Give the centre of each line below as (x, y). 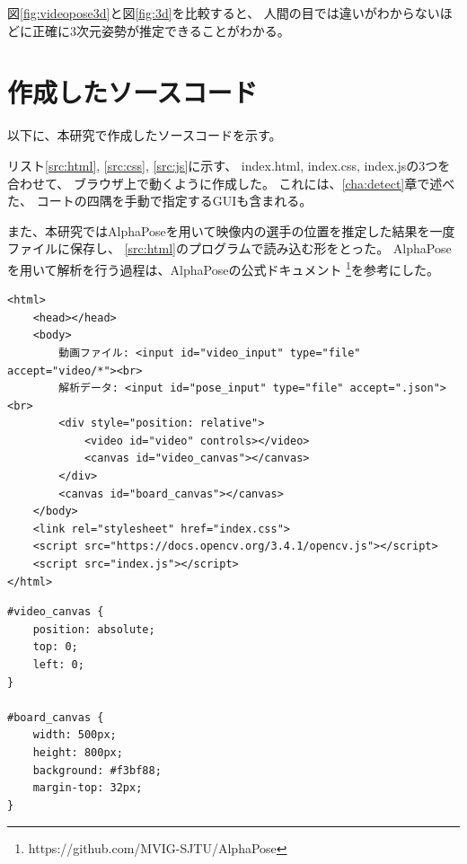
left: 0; (58, 665)
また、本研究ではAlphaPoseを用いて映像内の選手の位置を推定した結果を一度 (231, 230)
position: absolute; (94, 629)
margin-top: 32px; (88, 788)
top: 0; (55, 647)
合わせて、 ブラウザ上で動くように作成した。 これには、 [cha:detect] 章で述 (225, 183)
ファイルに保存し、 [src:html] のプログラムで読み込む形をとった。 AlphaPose (229, 248)
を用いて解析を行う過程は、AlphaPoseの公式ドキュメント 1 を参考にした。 (223, 268)
